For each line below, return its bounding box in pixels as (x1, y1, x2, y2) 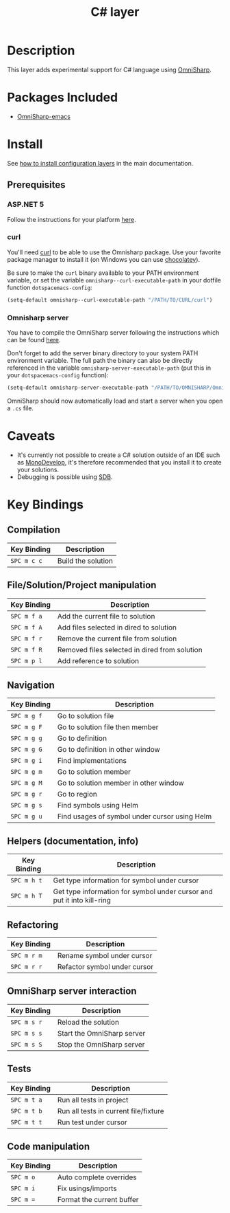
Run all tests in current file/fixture (57, 1106, 164, 1115)
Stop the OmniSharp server (57, 1039, 145, 1049)
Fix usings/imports (57, 1183, 118, 1193)
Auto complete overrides (57, 1172, 137, 1182)
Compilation (7, 524, 60, 536)
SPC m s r (10, 1018, 42, 1026)
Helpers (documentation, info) (7, 835, 139, 847)
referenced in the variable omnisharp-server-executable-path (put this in (7, 364, 211, 372)
